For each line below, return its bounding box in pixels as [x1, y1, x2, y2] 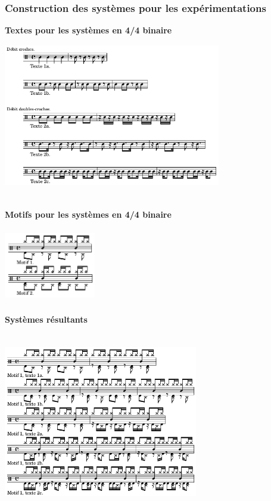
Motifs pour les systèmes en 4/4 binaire [5, 208, 172, 220]
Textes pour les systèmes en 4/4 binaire [5, 24, 172, 36]
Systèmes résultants [5, 313, 88, 326]
